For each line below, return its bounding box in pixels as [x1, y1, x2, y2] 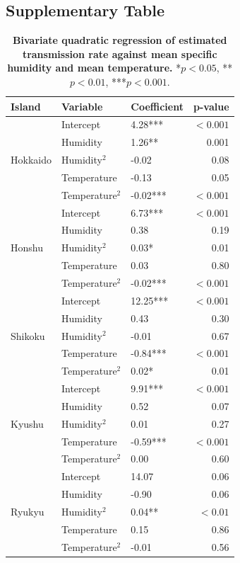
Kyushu [11, 416, 44, 431]
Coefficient [131, 98, 184, 113]
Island [11, 98, 41, 113]
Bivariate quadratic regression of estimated [13, 33, 227, 47]
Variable [61, 98, 103, 113]
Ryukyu [11, 504, 44, 518]
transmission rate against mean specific [22, 46, 217, 61]
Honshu [11, 240, 43, 255]
